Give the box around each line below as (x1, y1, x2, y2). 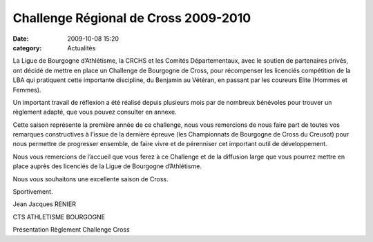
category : (12, 43, 42, 52)
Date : (12, 34, 29, 43)
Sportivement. (12, 188, 53, 196)
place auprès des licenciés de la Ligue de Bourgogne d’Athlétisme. (12, 162, 202, 170)
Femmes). (12, 85, 41, 94)
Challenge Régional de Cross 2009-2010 (12, 10, 251, 26)
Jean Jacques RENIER (12, 200, 76, 208)
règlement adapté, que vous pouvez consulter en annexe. (12, 108, 177, 117)
